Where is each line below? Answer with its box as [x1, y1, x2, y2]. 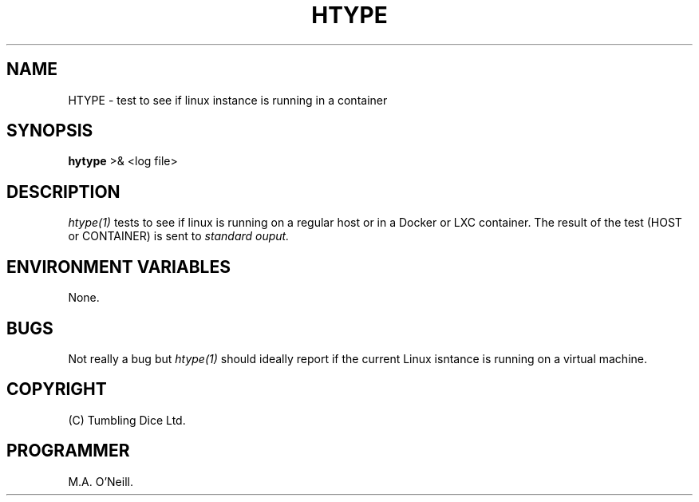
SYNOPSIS [6, 121, 93, 141]
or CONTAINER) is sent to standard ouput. [68, 229, 290, 243]
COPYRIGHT [6, 379, 107, 400]
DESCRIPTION [6, 181, 120, 202]
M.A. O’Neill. [68, 474, 133, 488]
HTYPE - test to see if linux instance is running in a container [68, 93, 388, 107]
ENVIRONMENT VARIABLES [6, 256, 231, 277]
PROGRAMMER [6, 441, 130, 461]
